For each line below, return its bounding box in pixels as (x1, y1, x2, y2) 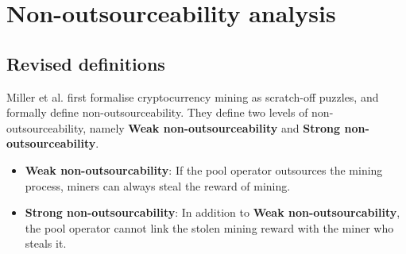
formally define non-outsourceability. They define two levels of (6, 104, 308, 121)
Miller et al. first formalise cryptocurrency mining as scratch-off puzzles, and (6, 88, 379, 105)
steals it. (25, 235, 67, 252)
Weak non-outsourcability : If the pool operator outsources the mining (25, 161, 383, 178)
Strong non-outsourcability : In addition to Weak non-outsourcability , (25, 204, 400, 221)
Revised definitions (6, 51, 165, 75)
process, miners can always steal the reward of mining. (25, 177, 291, 194)
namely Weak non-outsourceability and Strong (89, 119, 341, 136)
